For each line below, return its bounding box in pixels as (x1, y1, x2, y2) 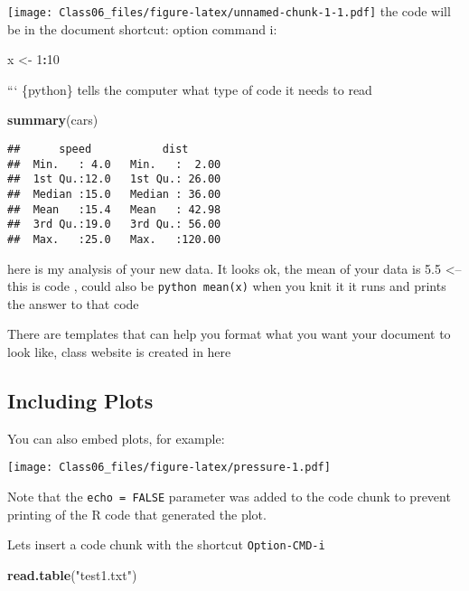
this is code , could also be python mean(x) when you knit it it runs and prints (7, 277, 446, 295)
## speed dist (7, 143, 189, 156)
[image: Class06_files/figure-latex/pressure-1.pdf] (7, 461, 331, 474)
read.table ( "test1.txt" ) (7, 566, 137, 585)
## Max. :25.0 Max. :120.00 (7, 232, 221, 246)
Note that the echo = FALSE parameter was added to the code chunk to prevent (7, 487, 451, 506)
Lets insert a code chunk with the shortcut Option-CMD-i (7, 535, 325, 554)
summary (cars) (7, 110, 98, 129)
